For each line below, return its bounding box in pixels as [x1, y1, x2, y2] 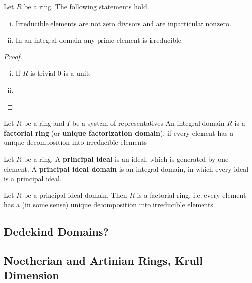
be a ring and [24, 118, 65, 128]
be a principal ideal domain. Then [24, 189, 127, 200]
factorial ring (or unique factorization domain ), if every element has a [4, 127, 234, 138]
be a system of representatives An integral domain [72, 118, 225, 128]
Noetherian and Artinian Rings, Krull [4, 253, 202, 268]
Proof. [4, 51, 22, 61]
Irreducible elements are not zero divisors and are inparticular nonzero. [15, 18, 231, 28]
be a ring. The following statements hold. [24, 1, 149, 11]
